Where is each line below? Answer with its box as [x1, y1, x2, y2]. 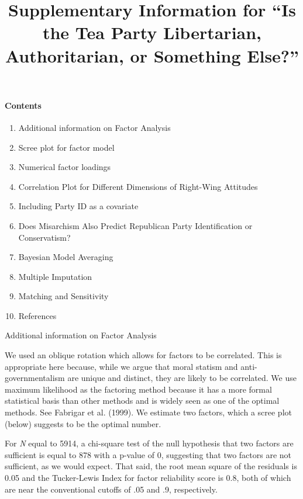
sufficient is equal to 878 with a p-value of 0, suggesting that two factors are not [5, 448, 292, 460]
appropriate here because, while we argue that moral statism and [5, 360, 238, 372]
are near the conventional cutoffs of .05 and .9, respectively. [5, 483, 218, 495]
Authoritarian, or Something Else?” [5, 43, 299, 67]
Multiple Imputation [18, 270, 92, 282]
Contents [5, 99, 42, 111]
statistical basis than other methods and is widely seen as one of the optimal [5, 394, 280, 407]
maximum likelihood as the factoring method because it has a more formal [5, 383, 272, 395]
